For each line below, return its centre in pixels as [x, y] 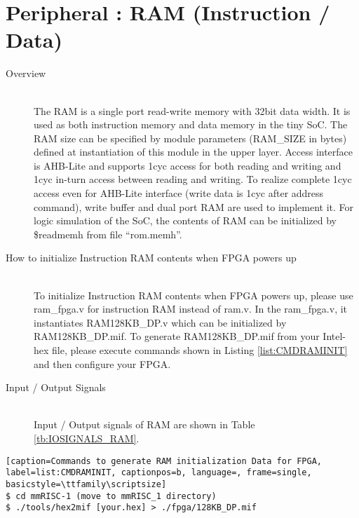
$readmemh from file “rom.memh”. [108, 234]
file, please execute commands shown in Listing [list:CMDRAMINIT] [200, 350]
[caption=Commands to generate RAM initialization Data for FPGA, [164, 461]
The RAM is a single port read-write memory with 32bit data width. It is [192, 110]
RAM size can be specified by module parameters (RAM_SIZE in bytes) [190, 138]
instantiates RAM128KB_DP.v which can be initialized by [160, 322]
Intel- [334, 336]
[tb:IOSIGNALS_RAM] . [87, 438]
